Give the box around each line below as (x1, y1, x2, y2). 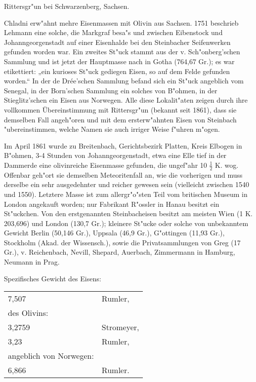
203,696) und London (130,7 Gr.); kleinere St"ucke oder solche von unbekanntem (4, 218, 249, 228)
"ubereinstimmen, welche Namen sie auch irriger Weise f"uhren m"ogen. (4, 124, 220, 134)
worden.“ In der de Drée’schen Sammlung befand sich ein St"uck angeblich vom (4, 76, 244, 86)
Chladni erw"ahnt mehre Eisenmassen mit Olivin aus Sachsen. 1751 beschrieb (4, 17, 239, 28)
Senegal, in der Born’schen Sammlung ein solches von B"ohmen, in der (4, 85, 217, 95)
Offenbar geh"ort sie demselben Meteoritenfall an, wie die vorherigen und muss (4, 169, 243, 180)
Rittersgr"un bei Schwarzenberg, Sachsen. (4, 1, 129, 11)
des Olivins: (8, 307, 48, 319)
